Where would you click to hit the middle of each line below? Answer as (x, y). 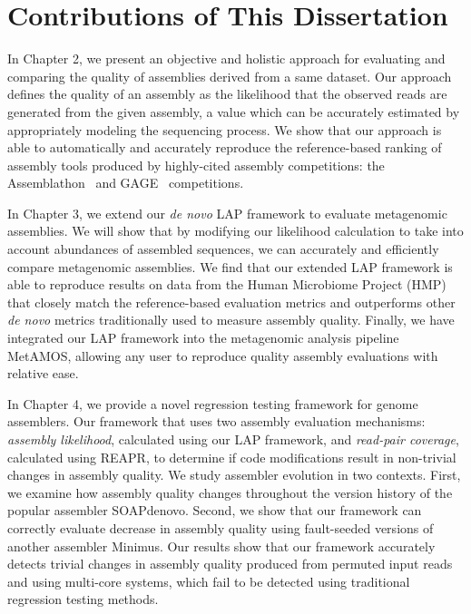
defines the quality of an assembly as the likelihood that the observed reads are (227, 94)
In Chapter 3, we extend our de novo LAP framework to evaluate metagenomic (227, 213)
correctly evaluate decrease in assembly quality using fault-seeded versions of (221, 527)
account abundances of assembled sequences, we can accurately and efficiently (223, 249)
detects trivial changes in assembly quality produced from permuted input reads (230, 564)
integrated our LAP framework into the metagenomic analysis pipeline (203, 338)
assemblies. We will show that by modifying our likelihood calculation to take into (235, 231)
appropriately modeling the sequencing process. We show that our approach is (225, 129)
